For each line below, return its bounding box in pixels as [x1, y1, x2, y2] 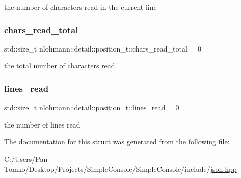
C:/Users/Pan [4, 154, 48, 164]
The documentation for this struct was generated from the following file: [4, 136, 230, 147]
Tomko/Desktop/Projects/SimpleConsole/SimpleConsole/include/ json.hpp [4, 163, 237, 174]
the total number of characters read [4, 60, 115, 71]
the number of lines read [4, 119, 81, 130]
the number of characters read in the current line [4, 2, 157, 12]
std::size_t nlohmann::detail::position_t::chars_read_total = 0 [4, 43, 202, 54]
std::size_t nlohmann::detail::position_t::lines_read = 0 [4, 102, 179, 113]
